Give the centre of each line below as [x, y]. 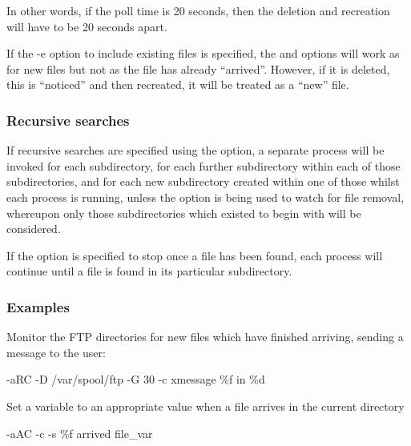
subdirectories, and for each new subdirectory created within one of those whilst [203, 181]
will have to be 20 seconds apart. [87, 26]
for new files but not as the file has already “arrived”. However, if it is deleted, [198, 68]
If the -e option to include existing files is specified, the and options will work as [203, 53]
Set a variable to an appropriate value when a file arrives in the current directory [205, 406]
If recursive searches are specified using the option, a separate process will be [195, 150]
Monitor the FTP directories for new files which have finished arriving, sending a [205, 337]
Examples [38, 306]
